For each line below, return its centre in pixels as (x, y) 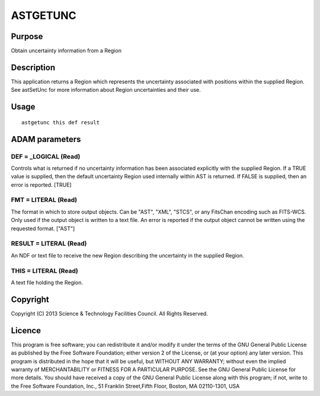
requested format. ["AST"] (43, 228)
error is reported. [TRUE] (41, 185)
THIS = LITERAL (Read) (44, 271)
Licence (26, 331)
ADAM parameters (46, 139)
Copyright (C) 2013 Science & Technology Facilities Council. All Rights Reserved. (110, 313)
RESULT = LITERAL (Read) (49, 244)
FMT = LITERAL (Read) (44, 200)
